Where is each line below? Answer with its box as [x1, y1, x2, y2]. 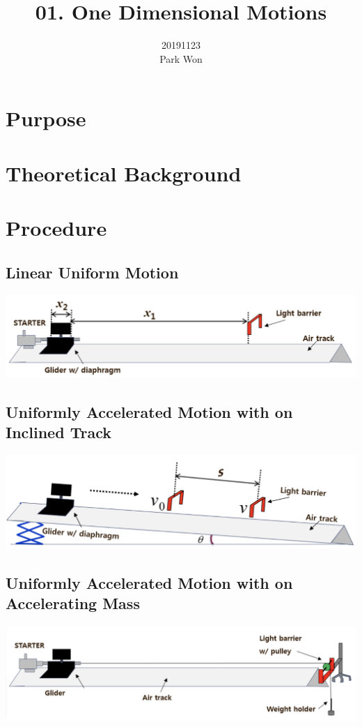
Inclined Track [6, 421, 111, 443]
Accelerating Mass [6, 592, 140, 613]
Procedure [6, 213, 107, 242]
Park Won [159, 51, 203, 66]
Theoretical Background [6, 158, 242, 187]
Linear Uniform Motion [6, 261, 179, 283]
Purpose [6, 104, 86, 133]
